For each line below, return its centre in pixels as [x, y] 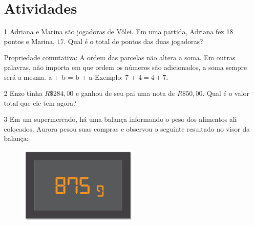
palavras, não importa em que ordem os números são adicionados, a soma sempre [126, 67]
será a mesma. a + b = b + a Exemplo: [63, 77]
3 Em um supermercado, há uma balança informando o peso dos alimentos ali [120, 119]
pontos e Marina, [29, 41]
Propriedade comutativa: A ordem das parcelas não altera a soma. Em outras [120, 57]
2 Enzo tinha [23, 93]
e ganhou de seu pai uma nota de [125, 93]
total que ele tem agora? [40, 102]
